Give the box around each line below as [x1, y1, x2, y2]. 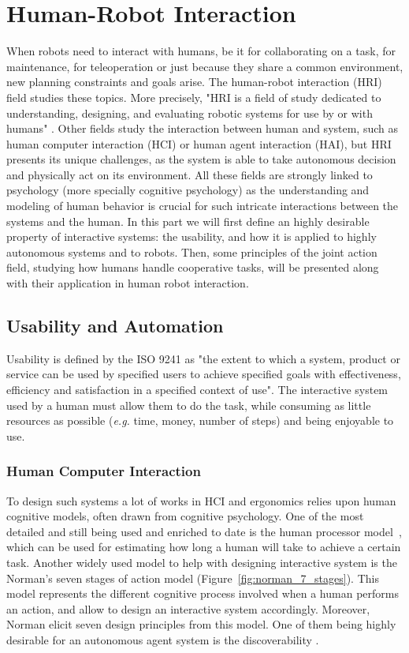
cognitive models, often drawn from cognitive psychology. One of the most [6, 508, 364, 524]
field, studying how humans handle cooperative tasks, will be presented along [6, 259, 379, 276]
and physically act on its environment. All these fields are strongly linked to [6, 166, 373, 182]
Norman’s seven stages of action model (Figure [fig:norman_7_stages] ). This [6, 569, 379, 586]
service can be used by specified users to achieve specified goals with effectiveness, [6, 366, 401, 382]
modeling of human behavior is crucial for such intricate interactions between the [6, 197, 399, 214]
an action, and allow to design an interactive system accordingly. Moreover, [6, 600, 370, 617]
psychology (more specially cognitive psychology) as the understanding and [6, 182, 370, 198]
